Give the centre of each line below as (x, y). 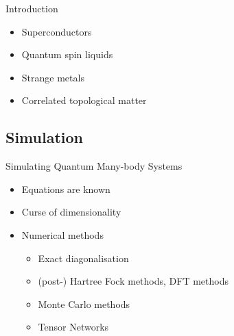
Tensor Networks (73, 327)
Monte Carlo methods (84, 303)
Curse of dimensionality (71, 212)
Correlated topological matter (84, 100)
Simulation (45, 137)
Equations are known (66, 189)
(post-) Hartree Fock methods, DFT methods (133, 281)
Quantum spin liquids (67, 54)
